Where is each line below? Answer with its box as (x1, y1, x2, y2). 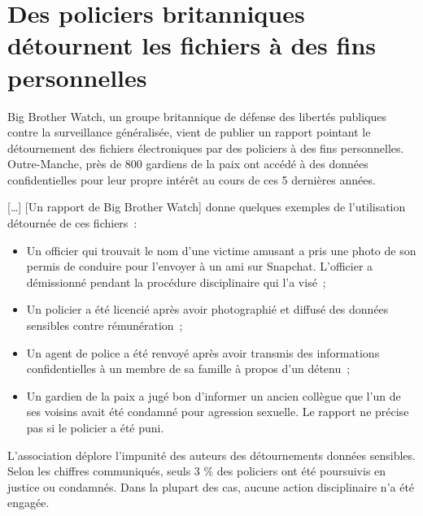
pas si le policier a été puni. (26, 419, 164, 436)
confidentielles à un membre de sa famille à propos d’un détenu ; (26, 360, 351, 377)
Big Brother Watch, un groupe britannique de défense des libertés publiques (7, 107, 387, 124)
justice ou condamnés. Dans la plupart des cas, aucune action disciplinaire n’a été (7, 478, 415, 495)
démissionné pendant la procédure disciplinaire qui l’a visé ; (26, 273, 326, 290)
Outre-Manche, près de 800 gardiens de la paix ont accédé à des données (7, 155, 368, 172)
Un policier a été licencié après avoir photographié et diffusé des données (26, 301, 389, 318)
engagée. (7, 494, 50, 511)
